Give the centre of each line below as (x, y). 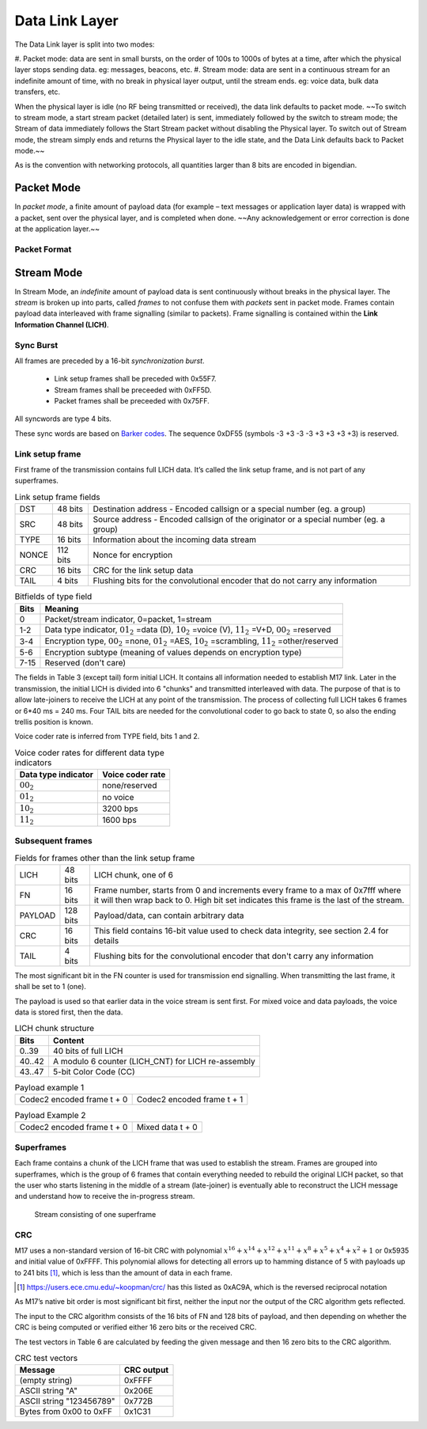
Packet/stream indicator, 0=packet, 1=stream (128, 619)
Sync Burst (36, 345)
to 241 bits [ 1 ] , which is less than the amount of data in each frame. (124, 1272)
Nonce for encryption (133, 555)
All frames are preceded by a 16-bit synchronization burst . (110, 361)
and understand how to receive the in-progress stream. (105, 1196)
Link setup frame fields (57, 497)
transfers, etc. (38, 92)
